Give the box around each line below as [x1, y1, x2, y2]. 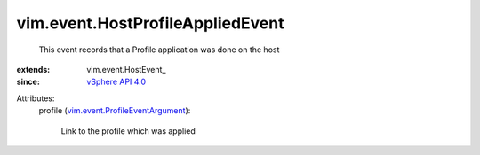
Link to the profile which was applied [60, 125, 196, 136]
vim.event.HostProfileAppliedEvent [16, 13, 284, 33]
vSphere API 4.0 [86, 76, 147, 88]
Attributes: [16, 93, 55, 104]
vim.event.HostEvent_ [86, 64, 166, 74]
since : [16, 76, 40, 88]
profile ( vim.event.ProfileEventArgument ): [38, 105, 191, 116]
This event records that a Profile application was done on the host [38, 44, 280, 55]
